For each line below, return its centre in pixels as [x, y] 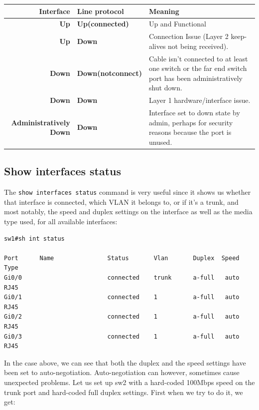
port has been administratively [195, 78]
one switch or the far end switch [198, 68]
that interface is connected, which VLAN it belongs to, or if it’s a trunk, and [121, 202]
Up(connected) [103, 24]
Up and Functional [177, 24]
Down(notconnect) [109, 73]
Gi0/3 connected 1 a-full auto [122, 336]
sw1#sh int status [34, 238]
